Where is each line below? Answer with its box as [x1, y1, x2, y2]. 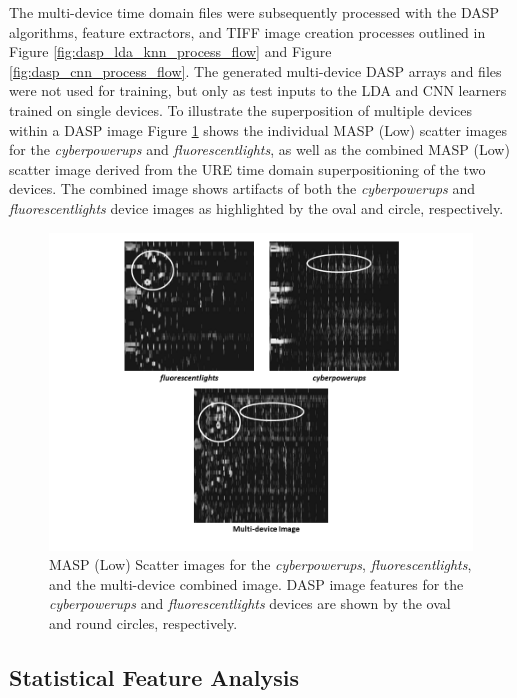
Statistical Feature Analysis [9, 661, 299, 692]
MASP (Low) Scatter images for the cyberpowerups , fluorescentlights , [49, 554, 472, 575]
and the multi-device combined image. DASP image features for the [49, 573, 464, 594]
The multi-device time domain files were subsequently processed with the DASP [9, 2, 500, 22]
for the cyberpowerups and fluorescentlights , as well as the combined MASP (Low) [9, 139, 510, 160]
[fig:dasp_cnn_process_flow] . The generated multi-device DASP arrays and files [9, 60, 502, 81]
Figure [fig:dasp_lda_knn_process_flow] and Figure [9, 41, 332, 62]
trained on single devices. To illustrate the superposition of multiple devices [9, 99, 472, 120]
